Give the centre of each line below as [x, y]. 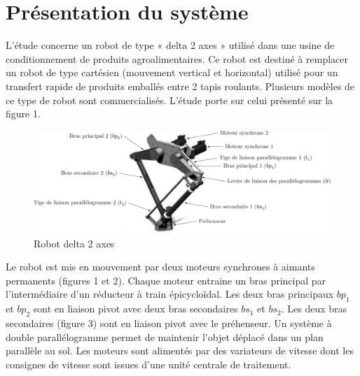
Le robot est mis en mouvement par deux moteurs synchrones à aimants [160, 267]
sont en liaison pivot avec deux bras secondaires [136, 309]
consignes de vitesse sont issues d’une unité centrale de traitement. [148, 364]
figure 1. [23, 114]
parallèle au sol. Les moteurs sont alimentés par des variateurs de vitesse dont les [180, 350]
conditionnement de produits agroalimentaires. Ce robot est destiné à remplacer [177, 58]
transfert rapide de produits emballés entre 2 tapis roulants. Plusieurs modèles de [180, 86]
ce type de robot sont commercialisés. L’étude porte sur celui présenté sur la [169, 100]
